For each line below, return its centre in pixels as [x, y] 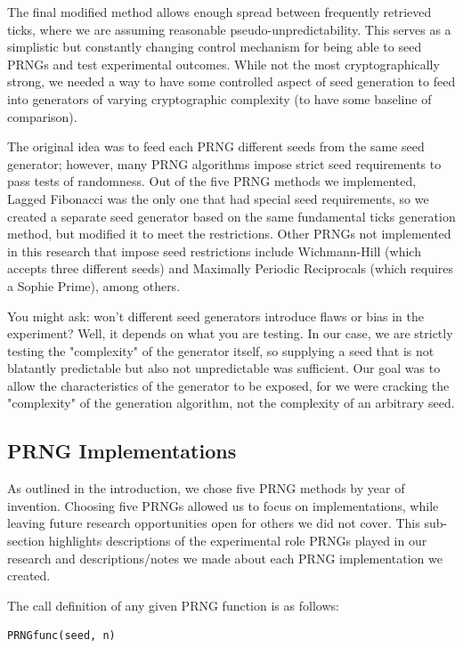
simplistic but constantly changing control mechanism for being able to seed [215, 47]
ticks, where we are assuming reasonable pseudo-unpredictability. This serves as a [229, 29]
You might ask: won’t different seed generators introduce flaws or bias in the [216, 316]
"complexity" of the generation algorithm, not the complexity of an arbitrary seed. [231, 403]
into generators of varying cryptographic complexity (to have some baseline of [219, 98]
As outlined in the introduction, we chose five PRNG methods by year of [206, 488]
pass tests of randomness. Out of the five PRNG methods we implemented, [212, 181]
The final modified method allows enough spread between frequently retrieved [219, 12]
